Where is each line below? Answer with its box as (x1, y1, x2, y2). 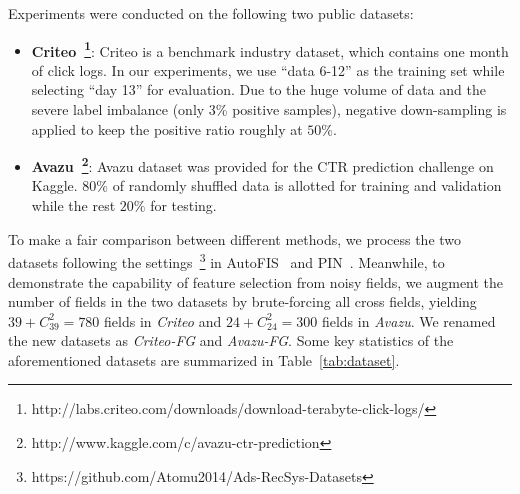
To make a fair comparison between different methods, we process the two (8, 228, 462, 249)
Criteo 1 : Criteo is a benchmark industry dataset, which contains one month (31, 37, 509, 61)
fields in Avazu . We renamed (321, 310, 496, 331)
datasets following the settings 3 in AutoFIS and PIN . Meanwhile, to (8, 249, 445, 272)
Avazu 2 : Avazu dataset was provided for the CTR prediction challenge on (31, 153, 494, 176)
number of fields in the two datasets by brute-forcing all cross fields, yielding (8, 291, 477, 312)
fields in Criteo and (104, 310, 222, 331)
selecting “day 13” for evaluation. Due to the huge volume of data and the (31, 79, 486, 100)
